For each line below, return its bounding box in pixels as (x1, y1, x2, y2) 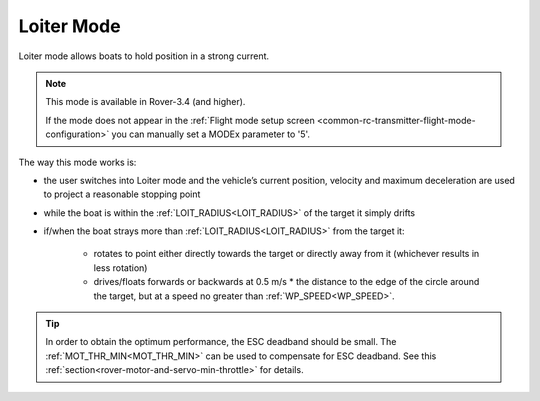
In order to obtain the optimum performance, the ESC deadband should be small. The (45, 336, 397, 348)
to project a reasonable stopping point (43, 188, 201, 200)
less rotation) (93, 261, 148, 274)
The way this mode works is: (18, 156, 137, 168)
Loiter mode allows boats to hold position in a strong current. (18, 50, 270, 62)
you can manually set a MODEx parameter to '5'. (111, 128, 310, 140)
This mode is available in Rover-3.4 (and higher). (45, 96, 246, 108)
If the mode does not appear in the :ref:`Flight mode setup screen (45, 114, 315, 126)
